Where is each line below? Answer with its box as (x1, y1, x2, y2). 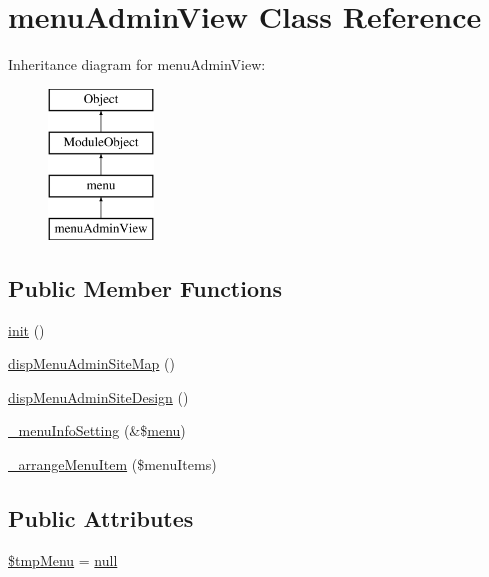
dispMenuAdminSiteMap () (8, 353, 175, 374)
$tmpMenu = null (8, 549, 118, 570)
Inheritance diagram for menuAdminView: (8, 54, 266, 75)
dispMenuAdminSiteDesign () (8, 386, 189, 407)
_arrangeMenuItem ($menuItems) (8, 454, 217, 475)
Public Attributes (8, 503, 194, 534)
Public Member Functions (8, 272, 282, 303)
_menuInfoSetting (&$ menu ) (8, 420, 186, 441)
